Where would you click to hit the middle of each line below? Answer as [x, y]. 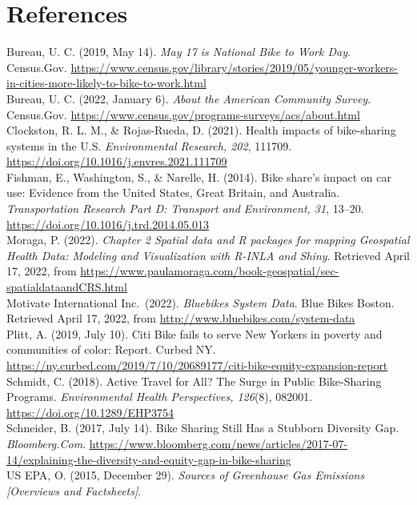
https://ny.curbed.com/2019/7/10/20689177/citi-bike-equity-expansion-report [197, 365]
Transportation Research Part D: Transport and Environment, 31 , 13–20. [185, 208]
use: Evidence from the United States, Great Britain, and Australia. [173, 192]
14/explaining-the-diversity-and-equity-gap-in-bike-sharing [149, 459]
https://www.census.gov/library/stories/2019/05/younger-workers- [235, 67]
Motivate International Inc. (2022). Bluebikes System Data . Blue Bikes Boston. [200, 302]
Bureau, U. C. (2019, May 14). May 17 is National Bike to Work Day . [178, 52]
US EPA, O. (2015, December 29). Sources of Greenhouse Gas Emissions [186, 475]
